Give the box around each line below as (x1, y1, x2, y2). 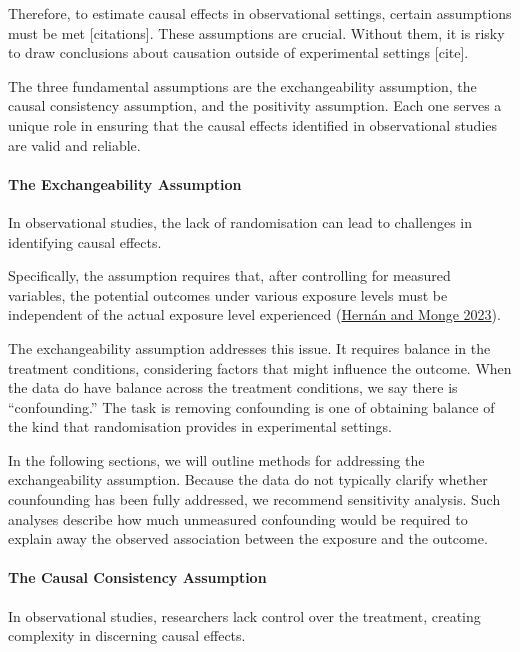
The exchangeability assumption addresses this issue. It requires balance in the (8, 337, 491, 358)
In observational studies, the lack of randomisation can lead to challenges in (8, 211, 473, 232)
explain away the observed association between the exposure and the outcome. (8, 528, 488, 549)
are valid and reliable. (8, 134, 141, 155)
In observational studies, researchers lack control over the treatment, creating (8, 605, 481, 626)
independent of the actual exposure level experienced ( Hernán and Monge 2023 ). (8, 304, 501, 325)
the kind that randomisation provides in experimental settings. (8, 416, 392, 437)
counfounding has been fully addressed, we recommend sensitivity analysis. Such (8, 489, 501, 510)
